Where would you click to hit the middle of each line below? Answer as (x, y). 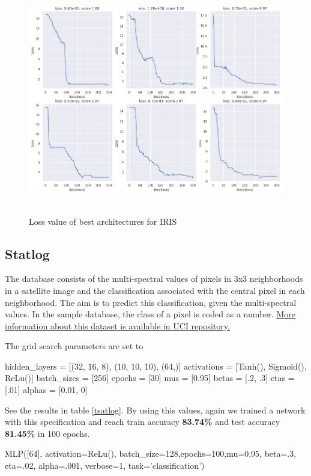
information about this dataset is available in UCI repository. (117, 325)
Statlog (27, 253)
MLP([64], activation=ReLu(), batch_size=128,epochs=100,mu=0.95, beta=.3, (151, 453)
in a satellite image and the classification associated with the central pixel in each (155, 290)
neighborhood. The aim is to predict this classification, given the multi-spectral (151, 302)
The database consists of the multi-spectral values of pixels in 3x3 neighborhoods (154, 279)
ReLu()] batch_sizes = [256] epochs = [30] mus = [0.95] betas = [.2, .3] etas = (150, 378)
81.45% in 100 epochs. (47, 433)
